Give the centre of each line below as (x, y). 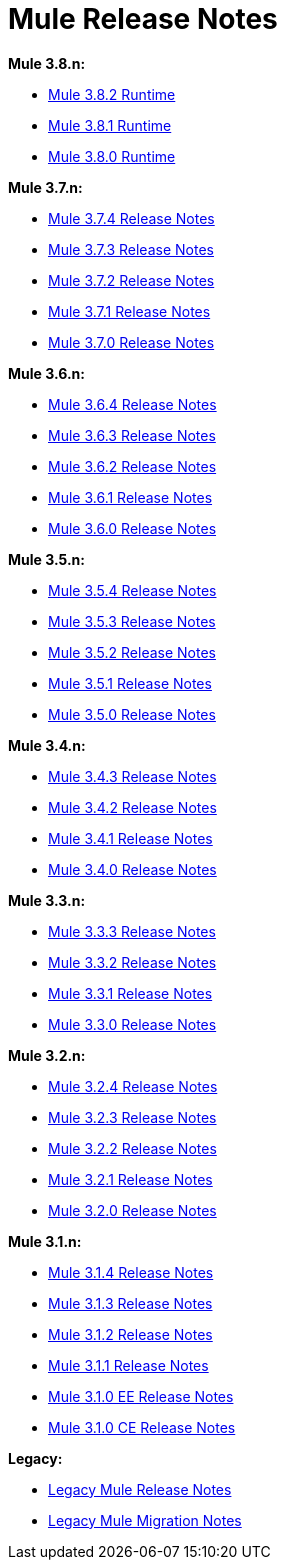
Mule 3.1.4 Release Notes (131, 1272)
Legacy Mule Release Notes (140, 1489)
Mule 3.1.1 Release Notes (128, 1365)
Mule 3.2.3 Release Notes (132, 1117)
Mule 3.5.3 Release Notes (132, 621)
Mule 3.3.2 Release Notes (132, 962)
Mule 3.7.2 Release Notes (131, 280)
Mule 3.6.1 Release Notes (130, 497)
